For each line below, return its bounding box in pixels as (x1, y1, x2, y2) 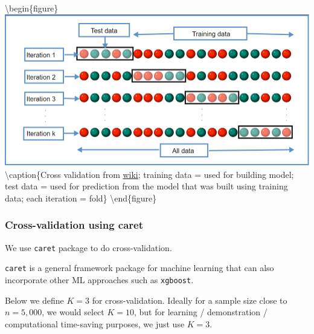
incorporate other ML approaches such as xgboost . (5, 273, 194, 286)
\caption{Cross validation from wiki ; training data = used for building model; (5, 168, 294, 180)
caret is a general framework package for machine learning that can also (5, 261, 274, 274)
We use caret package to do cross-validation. (5, 241, 172, 254)
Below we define (5, 293, 64, 306)
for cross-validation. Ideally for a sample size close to (92, 293, 287, 306)
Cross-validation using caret (5, 217, 144, 232)
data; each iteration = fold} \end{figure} (5, 191, 157, 204)
